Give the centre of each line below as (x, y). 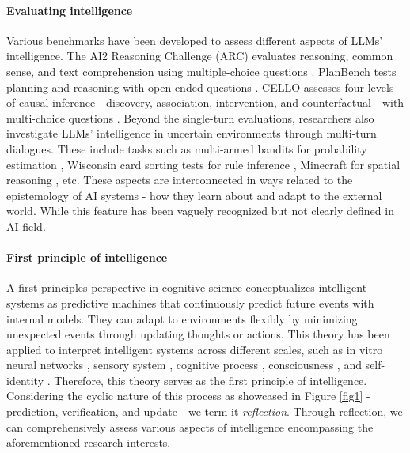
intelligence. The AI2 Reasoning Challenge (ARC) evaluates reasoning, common (200, 56)
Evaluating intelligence (70, 10)
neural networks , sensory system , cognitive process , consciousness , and (184, 365)
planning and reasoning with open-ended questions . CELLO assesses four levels (200, 87)
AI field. (26, 226)
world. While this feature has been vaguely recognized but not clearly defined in (200, 211)
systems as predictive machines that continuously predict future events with (190, 302)
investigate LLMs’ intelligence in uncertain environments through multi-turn (192, 133)
